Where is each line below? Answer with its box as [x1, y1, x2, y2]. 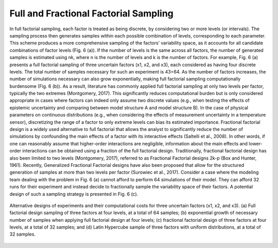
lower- [249, 140, 263, 146]
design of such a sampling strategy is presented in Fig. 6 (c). [9, 190, 138, 197]
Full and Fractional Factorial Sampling [9, 8, 173, 19]
